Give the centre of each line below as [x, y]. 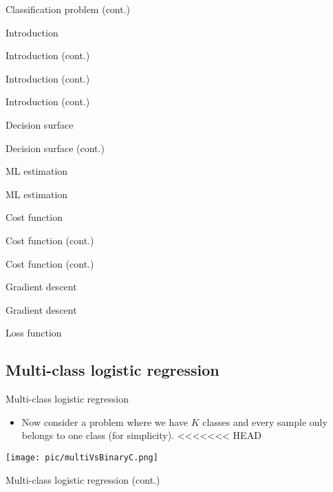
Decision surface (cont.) [55, 148]
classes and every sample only [265, 421]
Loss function [34, 333]
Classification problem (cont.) [68, 9]
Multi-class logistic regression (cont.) [83, 479]
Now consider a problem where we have [105, 421]
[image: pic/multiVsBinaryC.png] [82, 457]
